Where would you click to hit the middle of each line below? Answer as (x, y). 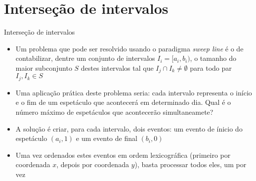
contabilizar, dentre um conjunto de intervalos (85, 58)
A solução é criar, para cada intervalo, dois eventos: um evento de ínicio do (129, 128)
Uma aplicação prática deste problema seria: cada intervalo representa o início (134, 92)
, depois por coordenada (93, 164)
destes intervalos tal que (117, 68)
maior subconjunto (44, 68)
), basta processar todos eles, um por (191, 164)
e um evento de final (107, 138)
